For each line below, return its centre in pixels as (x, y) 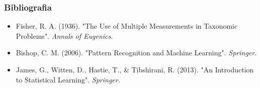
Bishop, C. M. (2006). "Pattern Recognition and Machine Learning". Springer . (136, 53)
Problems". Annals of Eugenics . (64, 35)
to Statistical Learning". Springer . (68, 79)
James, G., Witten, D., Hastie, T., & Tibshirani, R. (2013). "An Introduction (135, 69)
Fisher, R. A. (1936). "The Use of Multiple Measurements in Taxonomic (127, 26)
